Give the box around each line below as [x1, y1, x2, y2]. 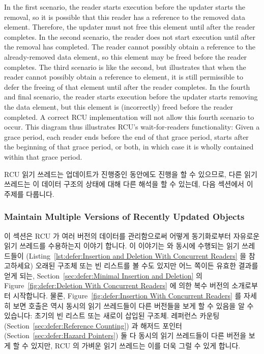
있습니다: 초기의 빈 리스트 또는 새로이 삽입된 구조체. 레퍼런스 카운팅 [4, 310, 220, 321]
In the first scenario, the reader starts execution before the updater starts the [4, 2, 246, 12]
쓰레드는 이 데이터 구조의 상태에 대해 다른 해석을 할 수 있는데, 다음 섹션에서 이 [4, 179, 253, 189]
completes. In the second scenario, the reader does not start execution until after [4, 31, 256, 42]
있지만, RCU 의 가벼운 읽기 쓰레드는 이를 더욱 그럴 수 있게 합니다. [31, 340, 241, 351]
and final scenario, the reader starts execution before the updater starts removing [4, 91, 258, 102]
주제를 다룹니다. [4, 188, 54, 199]
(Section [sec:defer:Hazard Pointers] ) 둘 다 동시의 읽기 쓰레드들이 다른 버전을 [4, 330, 247, 341]
